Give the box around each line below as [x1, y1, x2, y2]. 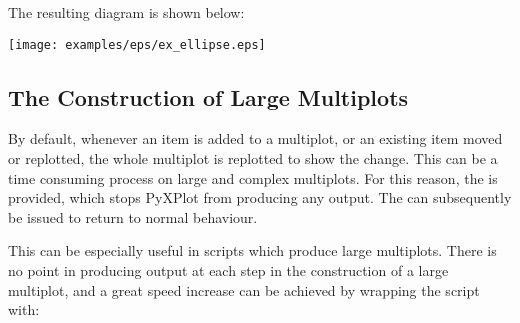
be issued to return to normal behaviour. [8, 206, 258, 227]
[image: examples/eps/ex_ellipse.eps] [8, 37, 266, 52]
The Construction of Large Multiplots [8, 81, 409, 112]
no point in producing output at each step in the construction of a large [8, 260, 449, 281]
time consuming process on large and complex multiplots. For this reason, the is [8, 167, 498, 188]
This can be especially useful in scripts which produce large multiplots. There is [8, 240, 497, 261]
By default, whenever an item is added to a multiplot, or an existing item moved [8, 128, 503, 149]
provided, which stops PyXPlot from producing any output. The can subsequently [8, 187, 512, 208]
